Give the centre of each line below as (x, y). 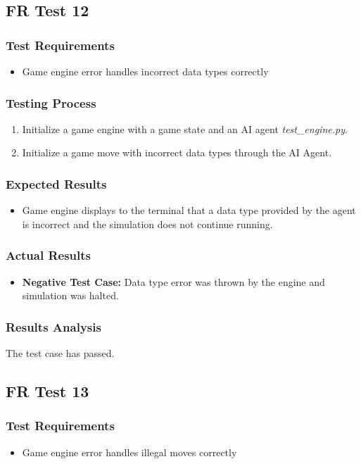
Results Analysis (53, 326)
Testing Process (51, 102)
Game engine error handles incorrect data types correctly (145, 71)
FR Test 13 (47, 391)
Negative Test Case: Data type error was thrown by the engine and (173, 281)
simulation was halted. (70, 295)
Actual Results (49, 255)
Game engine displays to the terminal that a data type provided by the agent (189, 210)
